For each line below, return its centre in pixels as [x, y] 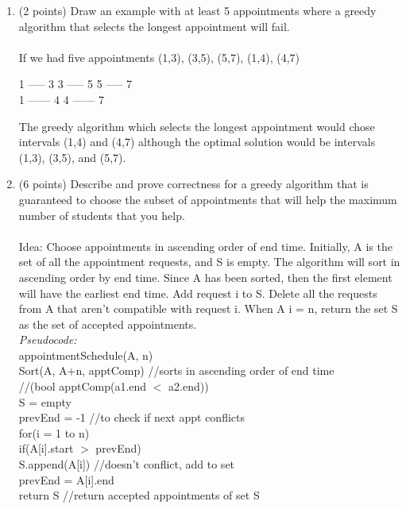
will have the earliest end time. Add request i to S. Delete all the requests [198, 293]
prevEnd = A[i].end [66, 479]
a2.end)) [189, 386]
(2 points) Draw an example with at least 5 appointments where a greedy [197, 10]
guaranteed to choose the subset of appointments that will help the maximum [208, 199]
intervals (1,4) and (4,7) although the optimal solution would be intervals [197, 142]
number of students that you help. [102, 215]
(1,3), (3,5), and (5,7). [72, 157]
